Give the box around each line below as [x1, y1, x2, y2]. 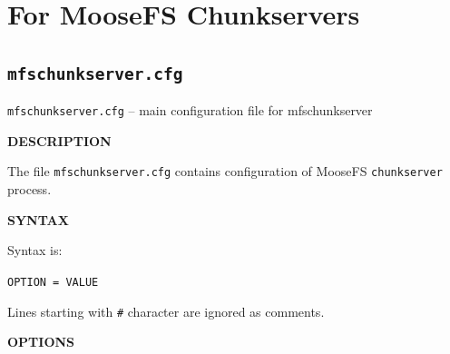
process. [7, 180, 52, 199]
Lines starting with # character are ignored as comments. [7, 301, 325, 320]
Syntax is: [7, 241, 63, 260]
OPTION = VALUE [7, 275, 99, 289]
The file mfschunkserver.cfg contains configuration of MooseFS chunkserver [7, 162, 443, 181]
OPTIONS [7, 332, 75, 351]
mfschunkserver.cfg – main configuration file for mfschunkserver [7, 101, 373, 120]
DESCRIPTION [7, 131, 112, 150]
